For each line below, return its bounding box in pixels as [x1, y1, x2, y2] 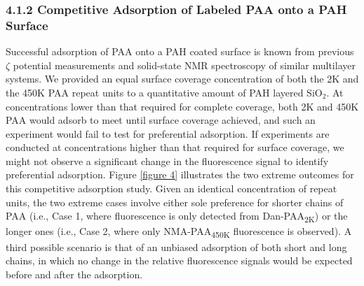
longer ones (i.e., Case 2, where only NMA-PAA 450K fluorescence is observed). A [6, 224, 352, 241]
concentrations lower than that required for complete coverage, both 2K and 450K [6, 99, 359, 113]
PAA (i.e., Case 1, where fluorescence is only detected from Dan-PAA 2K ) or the [6, 208, 348, 225]
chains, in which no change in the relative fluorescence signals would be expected [6, 253, 353, 268]
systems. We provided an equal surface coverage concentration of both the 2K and [6, 71, 359, 86]
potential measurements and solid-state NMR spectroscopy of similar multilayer [13, 57, 356, 72]
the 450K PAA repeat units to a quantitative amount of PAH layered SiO [6, 85, 323, 99]
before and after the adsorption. [6, 266, 143, 281]
